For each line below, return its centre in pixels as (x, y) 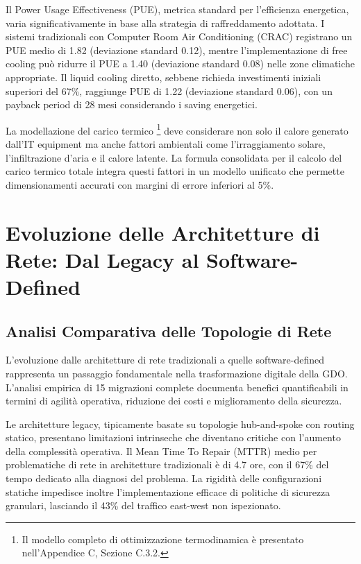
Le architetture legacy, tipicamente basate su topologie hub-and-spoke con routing (180, 424)
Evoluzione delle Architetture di (163, 232)
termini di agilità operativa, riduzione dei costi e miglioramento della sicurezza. (174, 401)
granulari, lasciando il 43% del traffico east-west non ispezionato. (143, 505)
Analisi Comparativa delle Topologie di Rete (169, 331)
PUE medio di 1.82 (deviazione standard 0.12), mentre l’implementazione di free (177, 50)
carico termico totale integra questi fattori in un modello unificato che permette (175, 171)
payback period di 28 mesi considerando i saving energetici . (132, 104)
